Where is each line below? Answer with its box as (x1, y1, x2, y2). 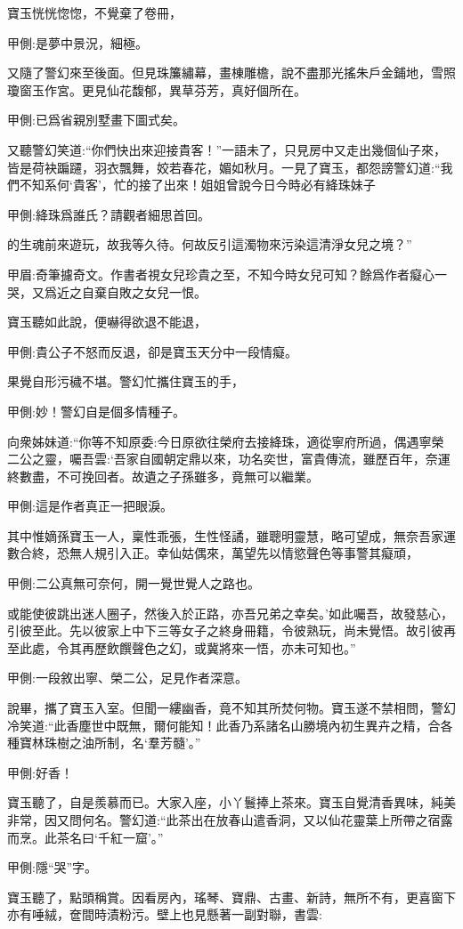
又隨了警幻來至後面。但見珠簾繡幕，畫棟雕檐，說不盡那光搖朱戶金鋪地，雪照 (7, 63, 456, 82)
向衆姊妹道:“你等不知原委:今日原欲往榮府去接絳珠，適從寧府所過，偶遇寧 (7, 432, 432, 450)
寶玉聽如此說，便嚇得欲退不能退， (7, 312, 207, 331)
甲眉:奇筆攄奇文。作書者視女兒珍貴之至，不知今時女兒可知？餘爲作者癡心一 (7, 264, 447, 283)
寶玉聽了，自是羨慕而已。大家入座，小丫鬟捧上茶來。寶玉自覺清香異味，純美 (7, 793, 456, 812)
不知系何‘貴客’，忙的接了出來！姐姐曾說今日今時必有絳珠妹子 (19, 175, 376, 194)
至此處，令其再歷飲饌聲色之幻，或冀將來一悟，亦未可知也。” (7, 638, 356, 657)
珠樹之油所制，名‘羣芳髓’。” (44, 733, 201, 752)
